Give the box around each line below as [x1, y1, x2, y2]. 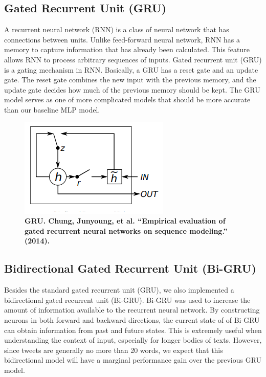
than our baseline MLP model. [4, 104, 100, 115]
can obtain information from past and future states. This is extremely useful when [4, 324, 262, 335]
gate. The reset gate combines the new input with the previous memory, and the [4, 74, 256, 85]
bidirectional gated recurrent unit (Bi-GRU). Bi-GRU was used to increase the [4, 294, 251, 305]
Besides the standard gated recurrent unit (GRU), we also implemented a [4, 284, 234, 295]
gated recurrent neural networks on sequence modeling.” [25, 225, 228, 236]
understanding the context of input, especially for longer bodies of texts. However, [4, 335, 262, 345]
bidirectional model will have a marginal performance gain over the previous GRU [4, 354, 262, 365]
